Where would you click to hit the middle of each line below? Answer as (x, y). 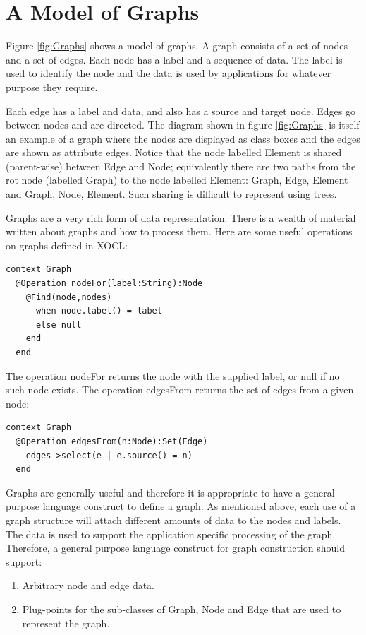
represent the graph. (66, 623)
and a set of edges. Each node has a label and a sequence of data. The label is (174, 59)
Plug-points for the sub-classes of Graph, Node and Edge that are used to (182, 609)
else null (59, 325)
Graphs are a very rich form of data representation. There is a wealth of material (181, 217)
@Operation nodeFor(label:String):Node (109, 284)
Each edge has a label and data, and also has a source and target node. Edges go (181, 111)
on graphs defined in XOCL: (67, 245)
